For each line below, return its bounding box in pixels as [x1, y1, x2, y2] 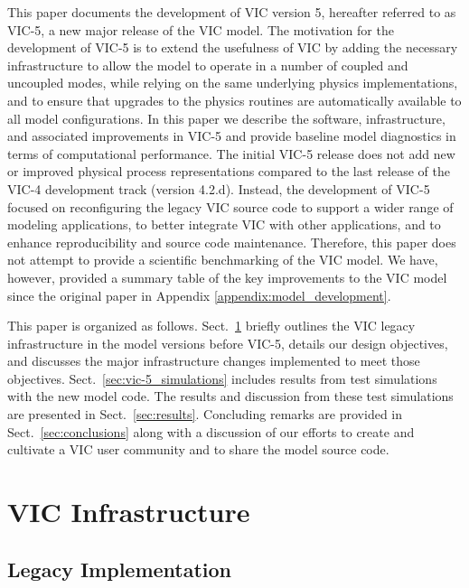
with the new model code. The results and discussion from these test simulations [7, 387, 454, 406]
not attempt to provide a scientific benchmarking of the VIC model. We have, [7, 250, 438, 269]
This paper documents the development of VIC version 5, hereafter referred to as [7, 3, 456, 21]
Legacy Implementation [7, 555, 232, 583]
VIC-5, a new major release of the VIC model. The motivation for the [7, 20, 394, 39]
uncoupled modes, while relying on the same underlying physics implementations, [7, 73, 458, 92]
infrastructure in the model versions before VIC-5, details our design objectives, [7, 333, 448, 352]
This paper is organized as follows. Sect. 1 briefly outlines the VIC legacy [7, 316, 416, 335]
